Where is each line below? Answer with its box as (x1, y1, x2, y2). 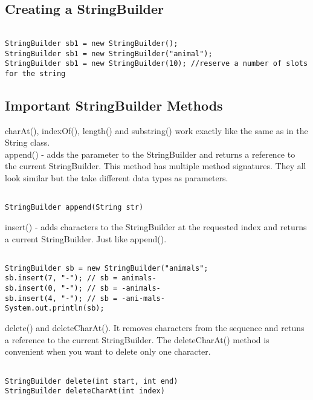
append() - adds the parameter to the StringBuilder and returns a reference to (5, 147, 295, 160)
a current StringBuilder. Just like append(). (5, 232, 167, 245)
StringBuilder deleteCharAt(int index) (5, 387, 165, 396)
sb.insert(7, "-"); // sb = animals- (5, 274, 156, 283)
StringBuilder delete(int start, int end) (5, 376, 178, 385)
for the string (5, 69, 66, 78)
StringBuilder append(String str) (5, 203, 144, 212)
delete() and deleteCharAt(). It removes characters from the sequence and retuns (5, 321, 305, 334)
